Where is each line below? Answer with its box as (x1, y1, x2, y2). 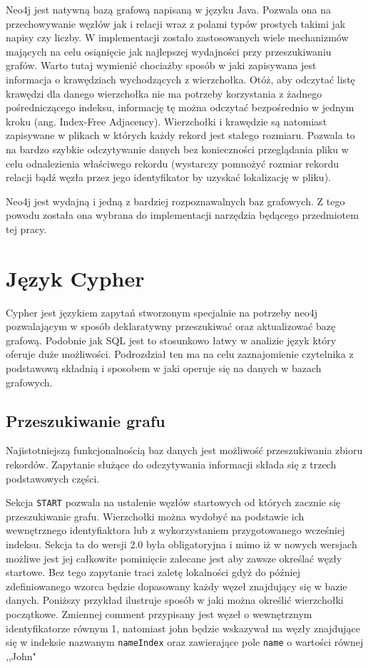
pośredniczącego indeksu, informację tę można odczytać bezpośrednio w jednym (6, 100, 354, 115)
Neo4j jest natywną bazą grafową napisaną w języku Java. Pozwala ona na (6, 2, 331, 16)
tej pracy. (6, 221, 47, 236)
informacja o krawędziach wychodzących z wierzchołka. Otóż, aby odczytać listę (6, 71, 355, 86)
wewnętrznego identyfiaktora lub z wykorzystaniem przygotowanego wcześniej (6, 523, 345, 538)
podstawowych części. (6, 471, 100, 485)
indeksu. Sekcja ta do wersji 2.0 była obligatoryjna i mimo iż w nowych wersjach (6, 537, 357, 552)
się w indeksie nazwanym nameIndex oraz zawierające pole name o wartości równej (6, 634, 364, 649)
